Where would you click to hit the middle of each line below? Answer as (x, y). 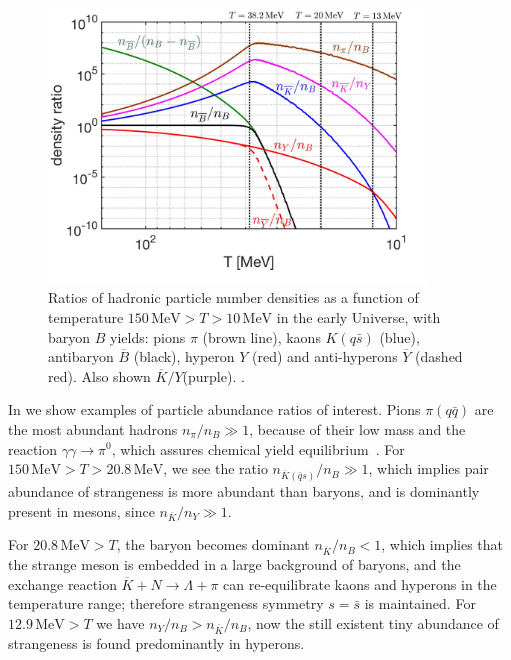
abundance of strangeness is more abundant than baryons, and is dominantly (244, 490)
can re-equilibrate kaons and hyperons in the (360, 583)
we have (120, 622)
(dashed (439, 356)
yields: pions (148, 336)
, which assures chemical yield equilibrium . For (258, 448)
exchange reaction (62, 583)
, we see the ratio (215, 468)
